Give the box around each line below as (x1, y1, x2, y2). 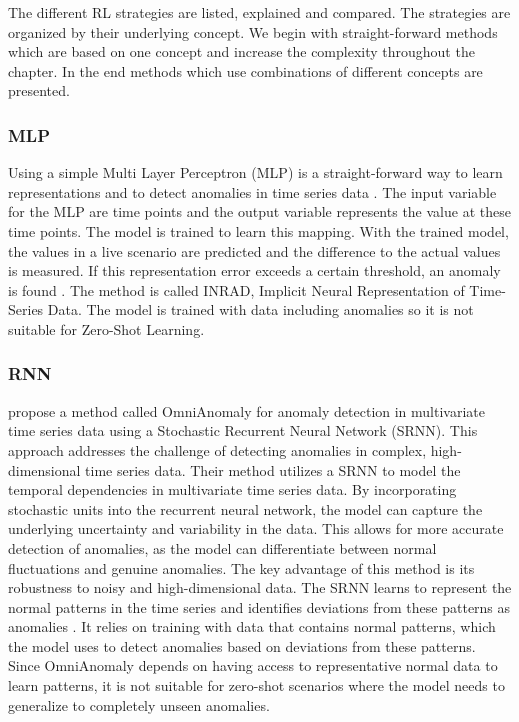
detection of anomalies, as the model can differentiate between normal (8, 537, 437, 558)
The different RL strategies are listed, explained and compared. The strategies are (8, 2, 511, 22)
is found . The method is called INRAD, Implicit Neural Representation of (8, 279, 465, 300)
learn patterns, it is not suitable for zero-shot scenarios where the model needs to (8, 675, 505, 696)
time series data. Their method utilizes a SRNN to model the (85, 459, 461, 480)
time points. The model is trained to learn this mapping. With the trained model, (8, 220, 509, 241)
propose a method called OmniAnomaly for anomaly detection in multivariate (8, 400, 485, 421)
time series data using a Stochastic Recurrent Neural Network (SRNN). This (8, 420, 478, 441)
